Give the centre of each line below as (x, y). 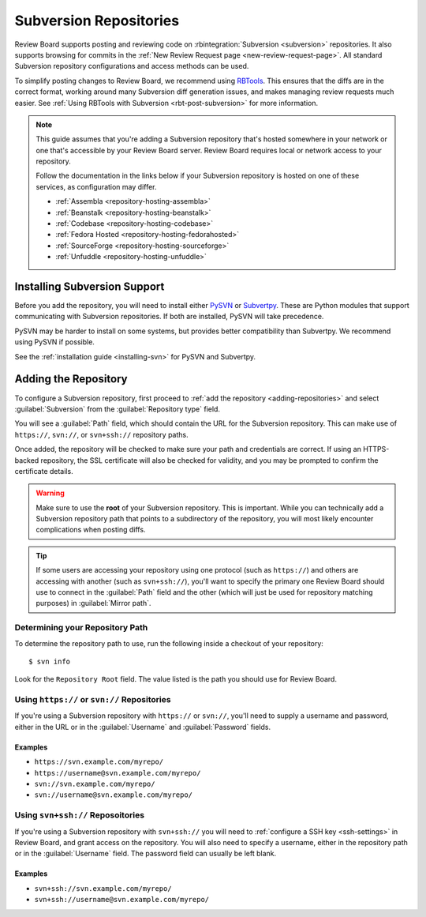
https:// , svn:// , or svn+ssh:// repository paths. (101, 434)
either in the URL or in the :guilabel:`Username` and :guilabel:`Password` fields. (143, 727)
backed (27, 460)
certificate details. (44, 471)
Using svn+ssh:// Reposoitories (80, 815)
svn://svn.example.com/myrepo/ (95, 784)
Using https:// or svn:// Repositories (93, 700)
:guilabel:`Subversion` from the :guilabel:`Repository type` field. (118, 409)
